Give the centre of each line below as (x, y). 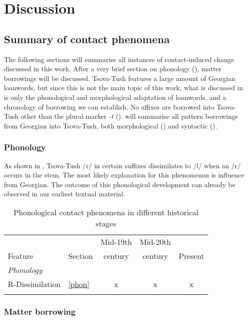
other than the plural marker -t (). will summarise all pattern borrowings (129, 116)
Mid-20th (155, 241)
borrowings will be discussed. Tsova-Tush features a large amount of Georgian (120, 78)
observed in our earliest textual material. (65, 194)
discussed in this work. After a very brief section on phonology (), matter (113, 69)
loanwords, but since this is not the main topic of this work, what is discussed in (124, 88)
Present (191, 256)
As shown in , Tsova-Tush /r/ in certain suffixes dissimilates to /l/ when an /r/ (123, 165)
